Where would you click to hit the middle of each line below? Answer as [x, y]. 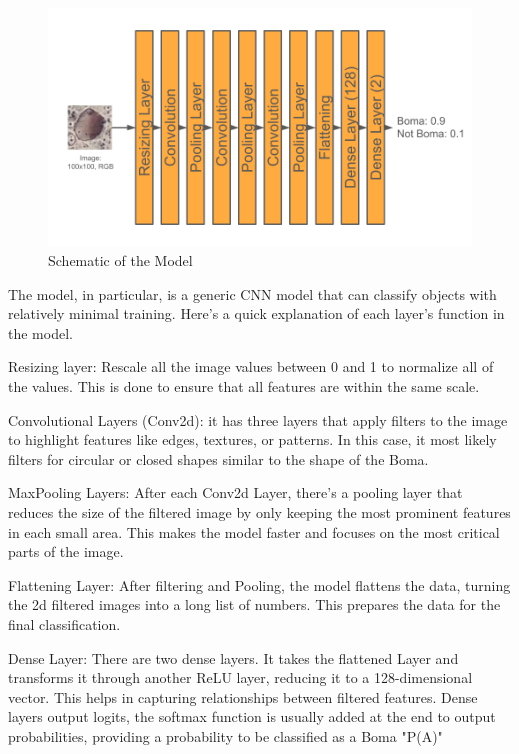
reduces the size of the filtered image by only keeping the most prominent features [259, 512]
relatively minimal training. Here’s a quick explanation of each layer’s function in [256, 313]
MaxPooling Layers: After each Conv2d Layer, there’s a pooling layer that [235, 492]
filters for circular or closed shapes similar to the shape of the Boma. [218, 458]
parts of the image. [66, 551]
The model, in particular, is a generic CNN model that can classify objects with [252, 293]
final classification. [64, 624]
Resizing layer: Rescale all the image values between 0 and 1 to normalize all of [251, 366]
